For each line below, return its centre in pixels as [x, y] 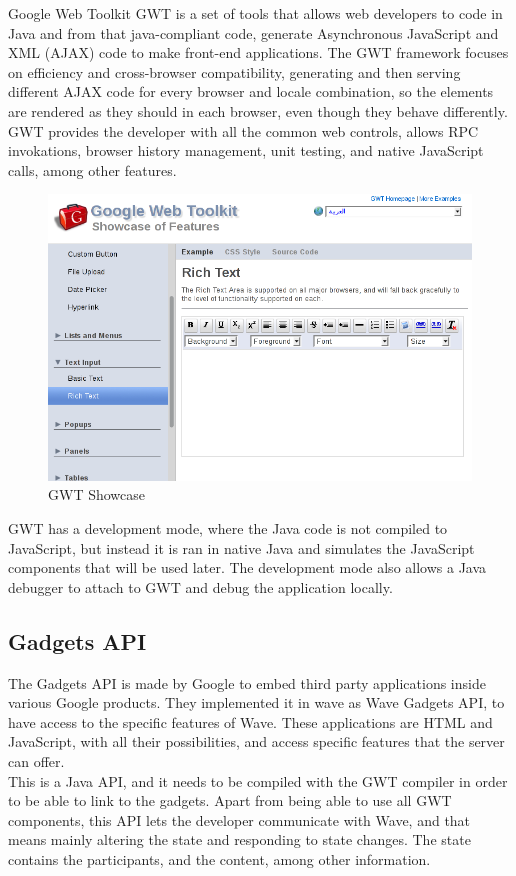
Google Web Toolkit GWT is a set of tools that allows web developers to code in [255, 13]
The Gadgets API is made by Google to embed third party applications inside [247, 682]
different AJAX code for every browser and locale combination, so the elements [251, 91]
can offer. [36, 760]
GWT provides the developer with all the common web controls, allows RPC [243, 130]
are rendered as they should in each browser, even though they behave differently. [258, 110]
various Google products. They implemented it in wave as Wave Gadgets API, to [256, 702]
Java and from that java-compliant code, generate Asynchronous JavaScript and [253, 32]
